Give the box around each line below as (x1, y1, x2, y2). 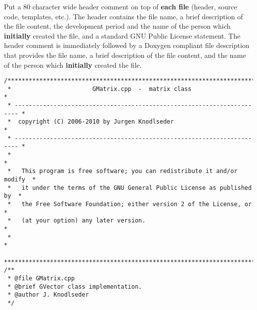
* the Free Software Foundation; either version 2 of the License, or (7, 201, 252, 208)
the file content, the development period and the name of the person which (4, 21, 231, 31)
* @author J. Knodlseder (7, 291, 89, 299)
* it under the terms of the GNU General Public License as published (7, 184, 252, 191)
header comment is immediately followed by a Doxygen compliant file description (4, 40, 250, 50)
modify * (4, 176, 36, 183)
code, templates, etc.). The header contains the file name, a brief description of (4, 11, 243, 21)
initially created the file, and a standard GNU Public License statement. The (4, 30, 241, 41)
